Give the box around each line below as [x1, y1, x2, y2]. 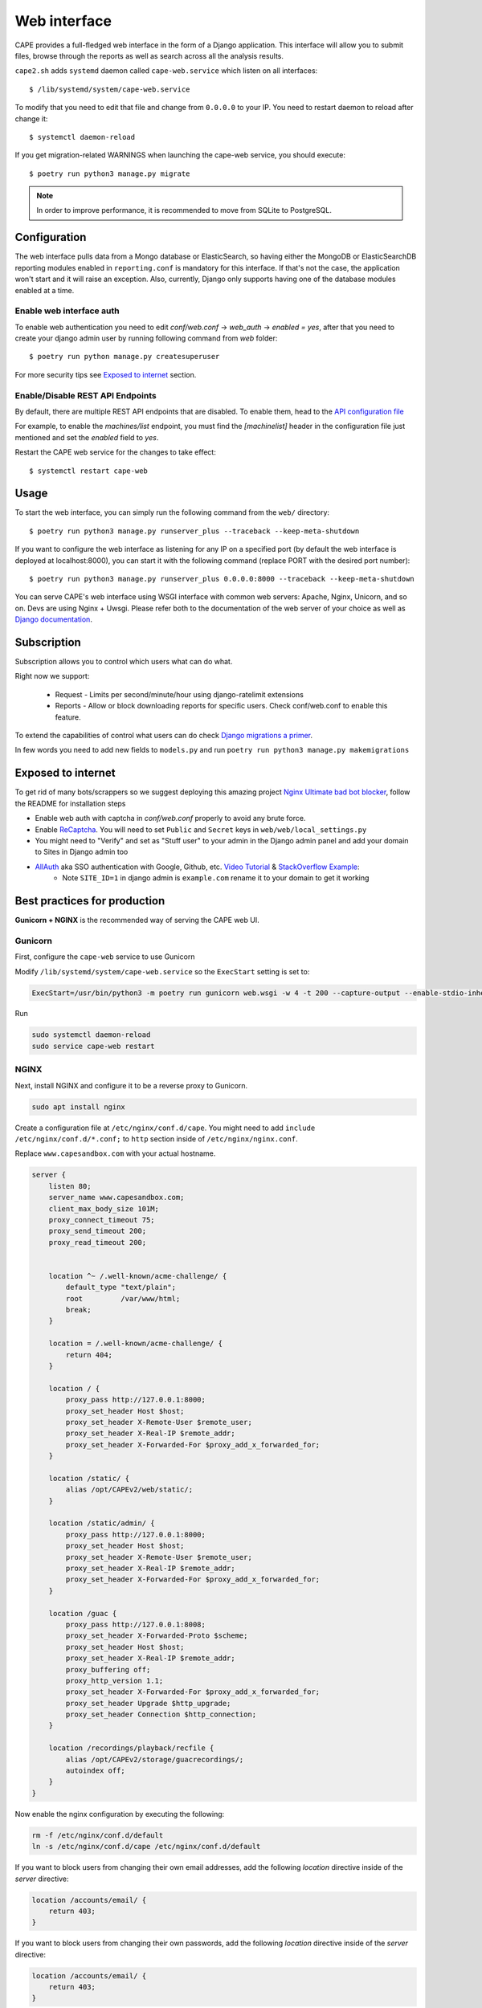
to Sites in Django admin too [35, 847, 129, 857]
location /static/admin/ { [48, 1519, 156, 1528]
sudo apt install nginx [31, 1102, 126, 1112]
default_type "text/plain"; [65, 1283, 177, 1292]
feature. [55, 712, 82, 722]
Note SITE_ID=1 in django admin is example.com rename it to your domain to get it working [62, 873, 370, 883]
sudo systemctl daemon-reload [31, 1031, 151, 1039]
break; [65, 1305, 92, 1315]
